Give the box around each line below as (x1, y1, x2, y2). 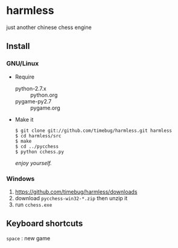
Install (6, 41, 30, 51)
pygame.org (30, 104, 60, 111)
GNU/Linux (6, 59, 39, 68)
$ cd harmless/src (14, 132, 62, 139)
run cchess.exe (14, 201, 52, 208)
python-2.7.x (14, 85, 46, 92)
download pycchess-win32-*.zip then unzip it (14, 194, 128, 201)
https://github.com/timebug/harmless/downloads (14, 188, 138, 195)
